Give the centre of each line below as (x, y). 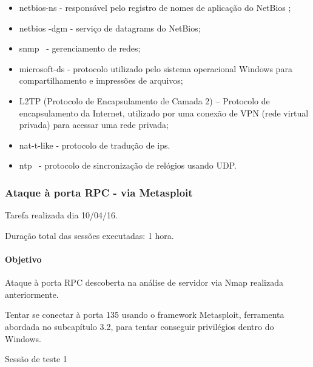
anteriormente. (32, 294)
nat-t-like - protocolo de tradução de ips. (95, 145)
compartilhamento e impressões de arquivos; (101, 80)
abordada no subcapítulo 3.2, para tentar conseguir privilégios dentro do (140, 326)
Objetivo (23, 259)
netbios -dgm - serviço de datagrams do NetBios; (110, 28)
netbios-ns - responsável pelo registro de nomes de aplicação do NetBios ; (155, 7)
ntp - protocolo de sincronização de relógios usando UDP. (128, 165)
